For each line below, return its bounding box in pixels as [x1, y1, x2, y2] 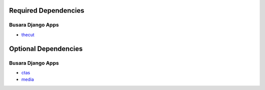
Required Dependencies [9, 6, 84, 15]
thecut [21, 32, 34, 38]
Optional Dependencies [9, 45, 83, 53]
